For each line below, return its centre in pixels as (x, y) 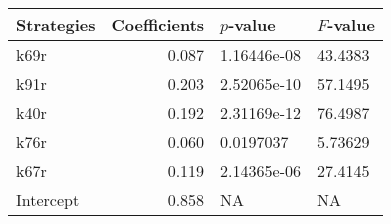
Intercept (48, 199)
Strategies (56, 24)
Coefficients (158, 24)
